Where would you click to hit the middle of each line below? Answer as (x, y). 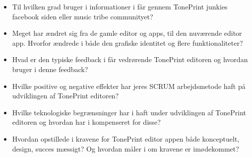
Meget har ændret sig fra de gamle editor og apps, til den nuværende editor (127, 33)
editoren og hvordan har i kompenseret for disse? (86, 122)
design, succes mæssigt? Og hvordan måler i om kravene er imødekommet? (126, 148)
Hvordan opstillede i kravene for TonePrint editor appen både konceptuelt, (126, 138)
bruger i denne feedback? (50, 69)
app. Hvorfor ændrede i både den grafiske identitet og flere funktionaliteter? (127, 42)
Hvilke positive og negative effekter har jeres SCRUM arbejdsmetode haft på (129, 86)
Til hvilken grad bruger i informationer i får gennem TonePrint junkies (120, 6)
